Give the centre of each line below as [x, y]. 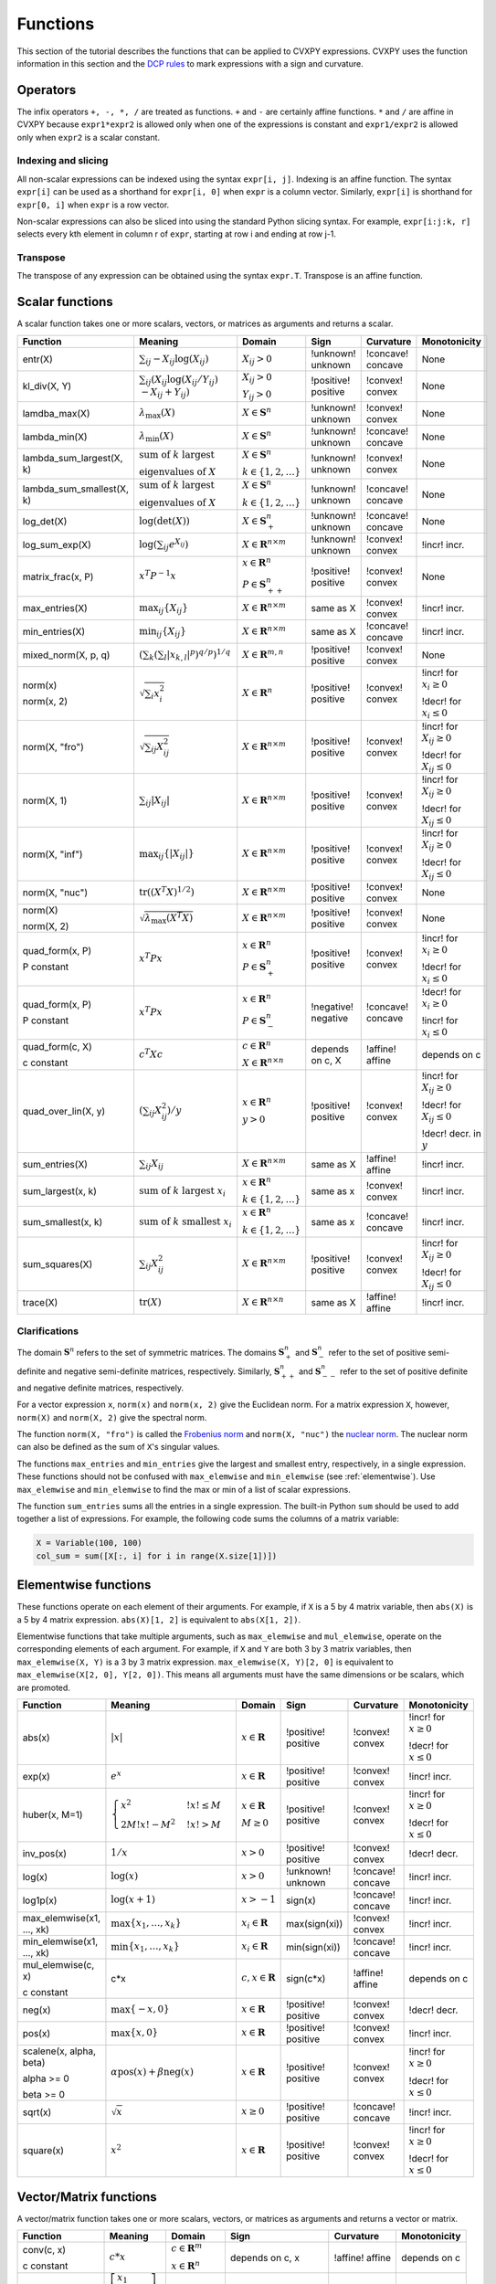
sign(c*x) [306, 1978]
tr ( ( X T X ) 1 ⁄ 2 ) [167, 891]
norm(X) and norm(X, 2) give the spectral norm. [112, 1417]
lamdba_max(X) [56, 413]
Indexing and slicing [63, 161]
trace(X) [40, 1302]
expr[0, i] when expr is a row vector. [93, 205]
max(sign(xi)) [315, 1923]
